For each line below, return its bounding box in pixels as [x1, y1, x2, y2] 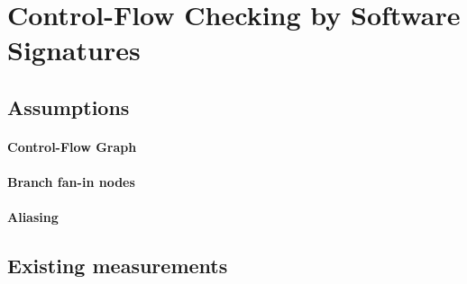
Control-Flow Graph [7, 137, 137, 155]
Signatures [7, 31, 141, 68]
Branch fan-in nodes [7, 173, 135, 191]
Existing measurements [7, 252, 228, 280]
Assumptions [7, 93, 130, 120]
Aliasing [7, 208, 59, 226]
